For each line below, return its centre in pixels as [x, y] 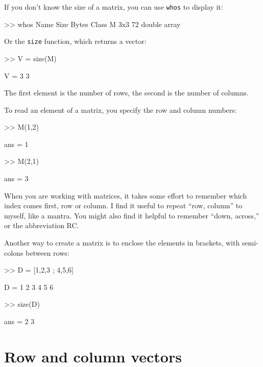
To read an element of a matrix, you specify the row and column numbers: [121, 109]
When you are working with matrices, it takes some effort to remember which [126, 195]
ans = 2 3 [19, 321]
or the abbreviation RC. [42, 225]
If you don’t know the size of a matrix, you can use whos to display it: [114, 7]
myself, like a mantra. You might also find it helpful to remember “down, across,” [132, 215]
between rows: [47, 252]
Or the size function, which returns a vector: [75, 41]
